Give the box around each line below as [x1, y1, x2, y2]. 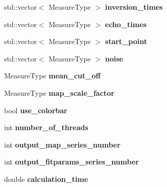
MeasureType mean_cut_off [4, 70, 101, 81]
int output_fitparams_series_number [4, 156, 139, 167]
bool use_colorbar [4, 105, 67, 115]
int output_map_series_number [4, 139, 121, 150]
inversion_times [105, 2, 163, 12]
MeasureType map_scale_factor [4, 87, 114, 98]
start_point [105, 36, 147, 47]
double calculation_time [4, 173, 88, 184]
